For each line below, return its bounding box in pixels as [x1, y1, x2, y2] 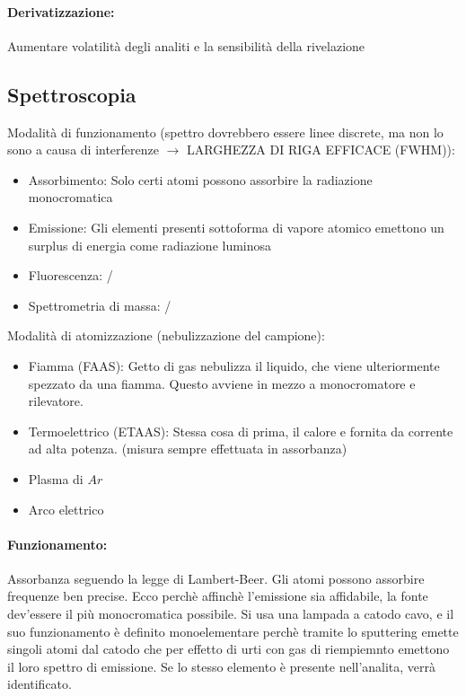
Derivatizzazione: [7, 2, 115, 21]
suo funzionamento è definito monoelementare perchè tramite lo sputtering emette [7, 621, 459, 640]
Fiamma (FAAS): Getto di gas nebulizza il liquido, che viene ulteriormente [28, 356, 440, 374]
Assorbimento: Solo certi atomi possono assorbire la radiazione [28, 170, 373, 189]
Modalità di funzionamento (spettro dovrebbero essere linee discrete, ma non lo [7, 122, 444, 141]
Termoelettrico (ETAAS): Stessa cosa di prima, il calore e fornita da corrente [28, 421, 453, 440]
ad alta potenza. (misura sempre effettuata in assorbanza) [28, 439, 347, 458]
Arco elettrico [28, 499, 104, 518]
